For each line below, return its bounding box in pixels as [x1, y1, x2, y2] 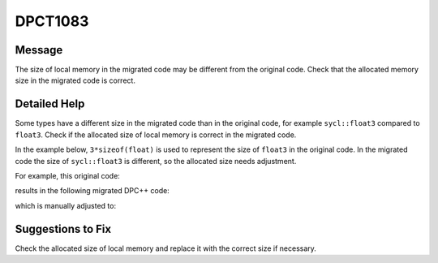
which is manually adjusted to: [15, 200, 117, 210]
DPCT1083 [15, 12, 89, 30]
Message [15, 43, 63, 57]
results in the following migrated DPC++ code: [15, 186, 170, 196]
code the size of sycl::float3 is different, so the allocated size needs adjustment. [15, 156, 297, 166]
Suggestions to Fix [15, 222, 112, 235]
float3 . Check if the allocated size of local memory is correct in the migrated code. [15, 130, 297, 140]
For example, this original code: [15, 170, 121, 180]
